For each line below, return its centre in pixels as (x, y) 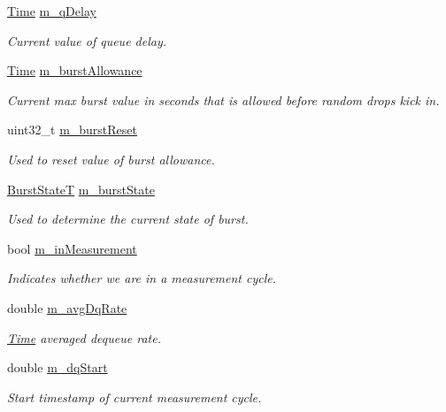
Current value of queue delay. (87, 40)
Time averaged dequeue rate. (84, 337)
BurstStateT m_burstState (81, 189)
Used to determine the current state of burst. (128, 219)
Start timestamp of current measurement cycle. (135, 397)
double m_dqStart (58, 367)
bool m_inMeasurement (72, 248)
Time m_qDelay (52, 11)
